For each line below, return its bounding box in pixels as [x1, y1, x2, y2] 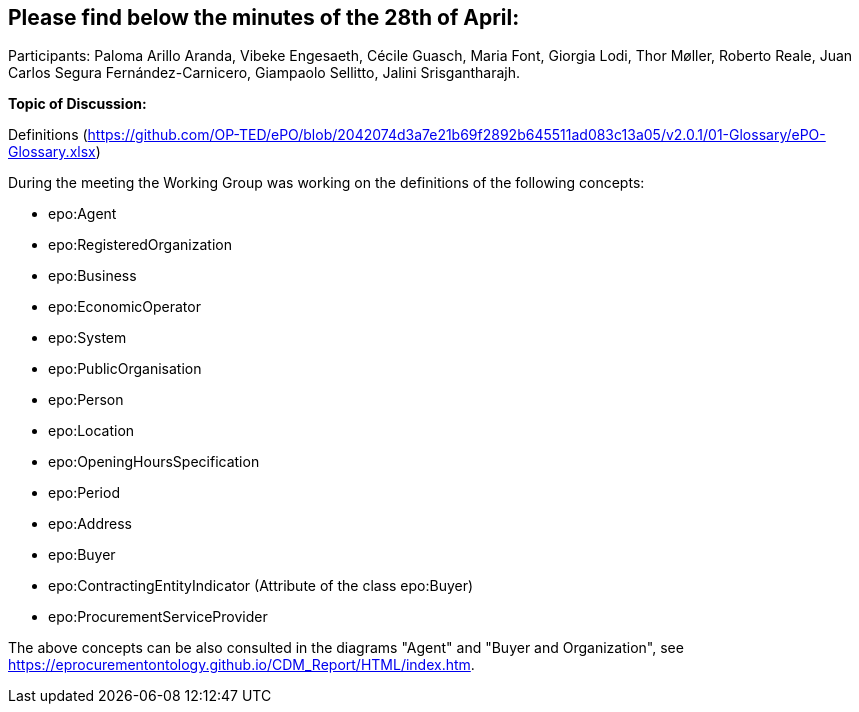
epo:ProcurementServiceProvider [48, 608, 268, 626]
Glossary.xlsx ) [8, 143, 101, 161]
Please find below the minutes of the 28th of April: [8, 5, 520, 30]
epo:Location [48, 422, 135, 440]
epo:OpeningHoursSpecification [48, 453, 260, 471]
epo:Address [48, 515, 132, 533]
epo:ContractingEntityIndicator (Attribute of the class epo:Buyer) [48, 577, 474, 595]
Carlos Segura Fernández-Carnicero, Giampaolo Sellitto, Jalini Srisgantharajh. [8, 64, 521, 82]
